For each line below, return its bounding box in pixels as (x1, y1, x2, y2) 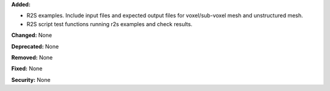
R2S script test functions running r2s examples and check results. (26, 20, 193, 27)
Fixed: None (11, 65, 43, 72)
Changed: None (11, 32, 52, 39)
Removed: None (11, 53, 53, 61)
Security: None (11, 76, 51, 83)
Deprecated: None (11, 42, 59, 50)
